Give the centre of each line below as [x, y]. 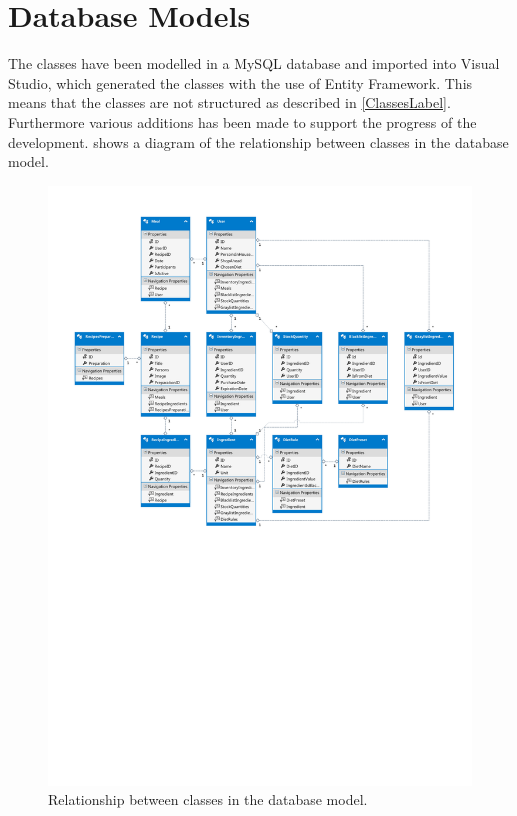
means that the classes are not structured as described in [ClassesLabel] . [229, 102]
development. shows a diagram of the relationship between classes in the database [258, 141]
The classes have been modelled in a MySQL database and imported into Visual [254, 63]
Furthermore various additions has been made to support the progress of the [242, 121]
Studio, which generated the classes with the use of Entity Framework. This [240, 82]
